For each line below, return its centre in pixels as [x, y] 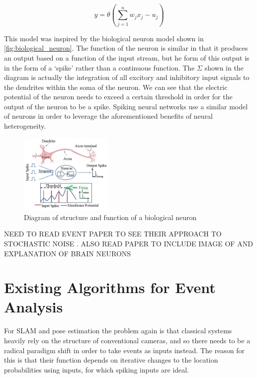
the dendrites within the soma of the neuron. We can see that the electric [116, 87]
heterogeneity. [25, 126]
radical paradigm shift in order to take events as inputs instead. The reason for [125, 350]
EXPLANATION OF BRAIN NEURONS [68, 253]
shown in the [224, 67]
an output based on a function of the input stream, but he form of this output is [127, 57]
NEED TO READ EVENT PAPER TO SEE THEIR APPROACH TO [113, 234]
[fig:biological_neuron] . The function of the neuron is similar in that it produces [126, 48]
